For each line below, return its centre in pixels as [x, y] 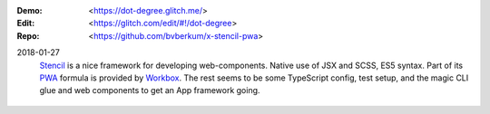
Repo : [28, 35]
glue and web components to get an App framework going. [150, 90]
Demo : [29, 10]
